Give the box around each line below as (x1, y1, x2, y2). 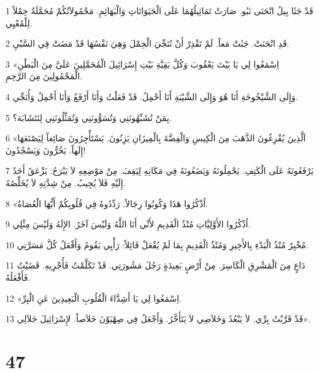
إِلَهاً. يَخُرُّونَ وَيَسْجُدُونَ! (6, 143, 86, 156)
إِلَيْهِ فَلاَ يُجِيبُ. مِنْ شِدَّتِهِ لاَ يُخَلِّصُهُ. (6, 176, 126, 189)
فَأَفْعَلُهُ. (6, 270, 31, 283)
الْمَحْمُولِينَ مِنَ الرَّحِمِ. (6, 69, 82, 82)
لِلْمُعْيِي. (6, 16, 33, 29)
